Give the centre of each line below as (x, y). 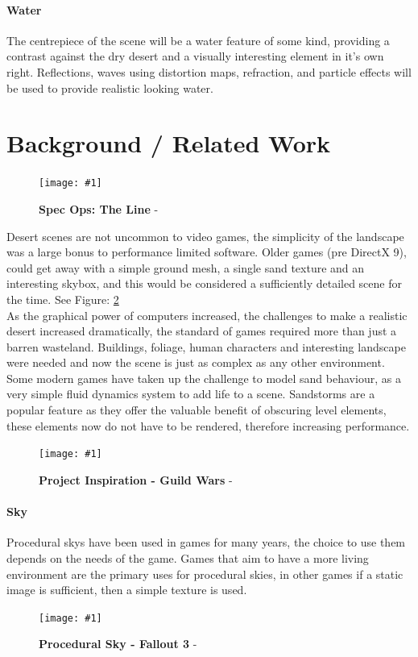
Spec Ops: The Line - (99, 208)
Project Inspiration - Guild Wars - (136, 479)
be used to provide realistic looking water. (110, 87)
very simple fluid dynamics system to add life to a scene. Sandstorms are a (191, 394)
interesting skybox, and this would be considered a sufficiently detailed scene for (204, 283)
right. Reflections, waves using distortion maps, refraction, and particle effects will (209, 71)
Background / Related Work (169, 143)
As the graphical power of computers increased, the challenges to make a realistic (207, 315)
